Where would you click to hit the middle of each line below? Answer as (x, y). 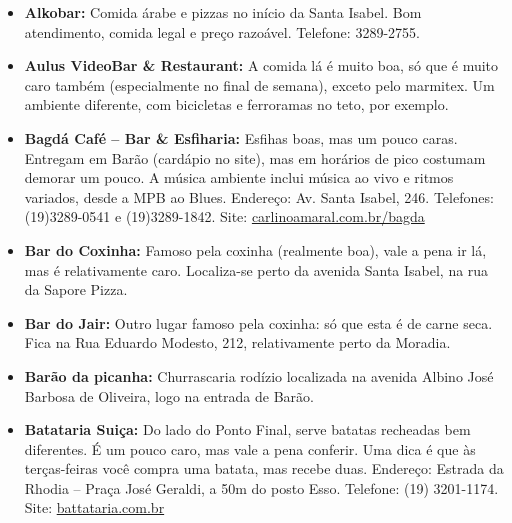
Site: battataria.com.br (94, 507)
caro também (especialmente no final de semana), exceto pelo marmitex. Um (259, 84)
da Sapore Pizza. (76, 289)
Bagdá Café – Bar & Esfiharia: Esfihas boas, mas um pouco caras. (241, 137)
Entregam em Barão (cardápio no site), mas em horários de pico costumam (255, 157)
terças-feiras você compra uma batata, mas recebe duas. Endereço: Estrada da (264, 468)
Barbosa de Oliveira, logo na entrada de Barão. (169, 395)
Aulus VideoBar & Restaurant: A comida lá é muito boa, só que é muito (261, 65)
